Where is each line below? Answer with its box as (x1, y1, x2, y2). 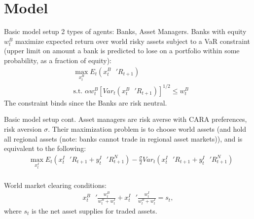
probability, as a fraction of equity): (4, 55, 111, 65)
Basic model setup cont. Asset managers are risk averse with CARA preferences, (4, 114, 247, 124)
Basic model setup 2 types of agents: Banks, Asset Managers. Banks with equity (4, 26, 247, 36)
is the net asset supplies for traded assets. (32, 206, 157, 216)
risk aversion (4, 124, 42, 134)
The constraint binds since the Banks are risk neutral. (4, 97, 167, 108)
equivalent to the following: (4, 143, 86, 153)
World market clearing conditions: (4, 180, 107, 190)
